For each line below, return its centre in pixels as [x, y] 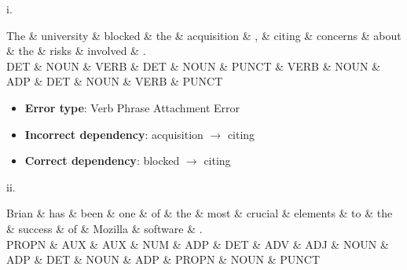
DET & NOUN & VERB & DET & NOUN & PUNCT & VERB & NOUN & [194, 66]
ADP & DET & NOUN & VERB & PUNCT [115, 81]
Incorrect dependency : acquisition [114, 134]
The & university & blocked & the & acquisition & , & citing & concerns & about [204, 35]
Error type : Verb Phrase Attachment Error [132, 107]
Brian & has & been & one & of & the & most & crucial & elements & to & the [200, 213]
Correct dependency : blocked [102, 161]
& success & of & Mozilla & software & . [104, 228]
